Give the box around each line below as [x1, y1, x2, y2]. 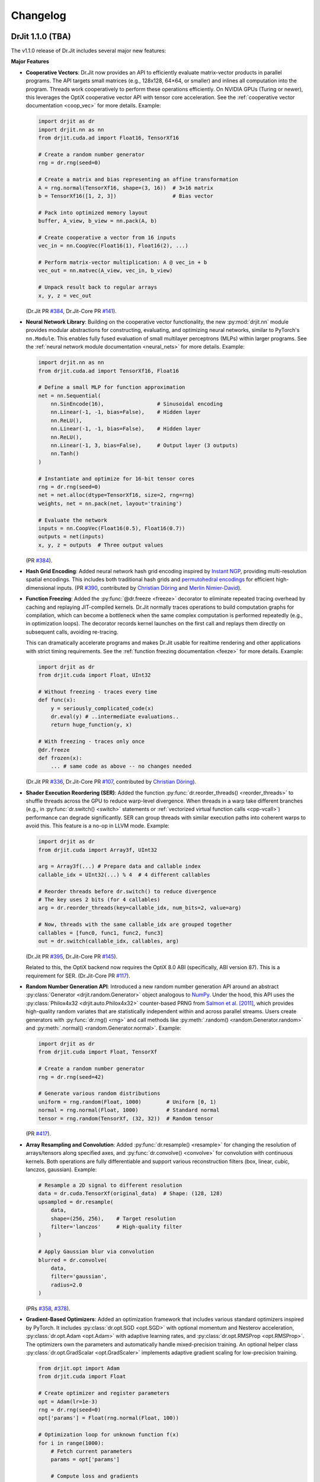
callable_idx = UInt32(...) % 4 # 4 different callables [38, 871, 210, 878]
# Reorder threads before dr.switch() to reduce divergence [38, 888, 217, 895]
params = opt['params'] [50, 1456, 120, 1463]
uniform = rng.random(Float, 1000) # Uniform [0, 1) [38, 1098, 217, 1105]
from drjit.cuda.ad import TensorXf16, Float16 [38, 368, 179, 374]
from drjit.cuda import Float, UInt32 [38, 672, 151, 678]
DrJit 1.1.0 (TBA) [11, 31, 71, 41]
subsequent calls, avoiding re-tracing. [25, 628, 119, 635]
